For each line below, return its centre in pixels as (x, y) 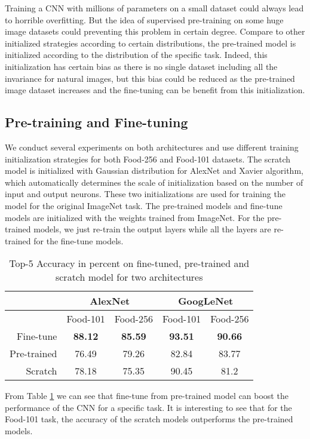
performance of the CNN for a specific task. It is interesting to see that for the (148, 407)
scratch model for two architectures (129, 277)
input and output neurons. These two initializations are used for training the (145, 194)
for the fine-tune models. (79, 240)
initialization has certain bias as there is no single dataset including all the (141, 66)
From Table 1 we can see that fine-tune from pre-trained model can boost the (147, 396)
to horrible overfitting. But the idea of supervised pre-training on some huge (144, 19)
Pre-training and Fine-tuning (96, 122)
